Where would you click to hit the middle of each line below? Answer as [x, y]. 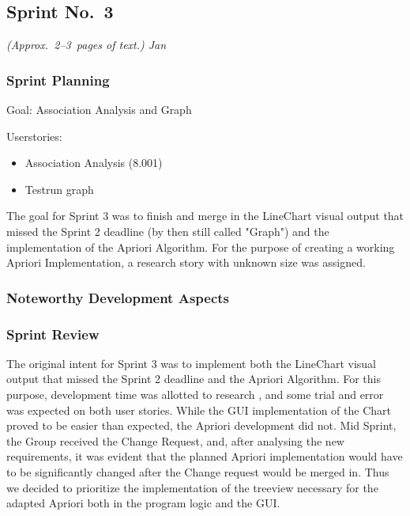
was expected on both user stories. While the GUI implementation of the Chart [199, 410]
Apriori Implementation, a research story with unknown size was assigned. [186, 262]
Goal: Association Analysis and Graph [99, 110]
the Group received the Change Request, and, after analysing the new [175, 440]
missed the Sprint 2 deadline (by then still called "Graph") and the [168, 231]
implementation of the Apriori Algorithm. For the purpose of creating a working [201, 247]
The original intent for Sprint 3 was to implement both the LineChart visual [191, 363]
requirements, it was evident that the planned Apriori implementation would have [205, 456]
